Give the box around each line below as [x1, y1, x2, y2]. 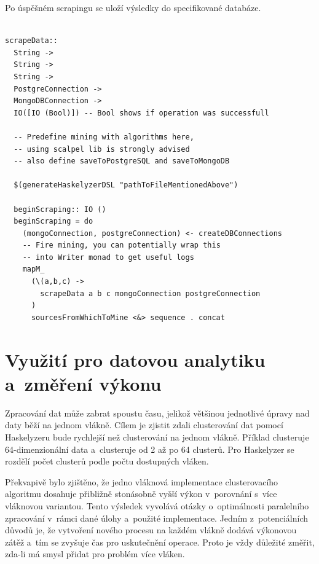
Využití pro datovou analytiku [5, 347, 266, 372]
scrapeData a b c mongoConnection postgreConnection [40, 289, 261, 298]
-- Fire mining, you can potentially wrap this [22, 241, 221, 250]
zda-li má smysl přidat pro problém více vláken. [5, 547, 185, 560]
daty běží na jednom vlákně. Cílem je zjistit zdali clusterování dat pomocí [5, 418, 283, 431]
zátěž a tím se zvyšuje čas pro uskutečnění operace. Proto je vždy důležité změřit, [5, 535, 315, 548]
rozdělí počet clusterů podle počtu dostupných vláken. [5, 455, 209, 468]
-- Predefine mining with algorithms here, [14, 132, 194, 141]
